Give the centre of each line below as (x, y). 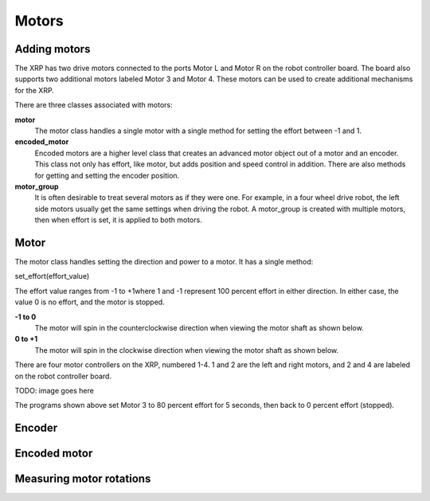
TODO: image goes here (55, 390)
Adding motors (53, 49)
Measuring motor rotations (83, 479)
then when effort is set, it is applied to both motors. (118, 220)
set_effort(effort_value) (52, 276)
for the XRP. (35, 90)
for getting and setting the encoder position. (107, 175)
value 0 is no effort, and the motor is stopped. (90, 302)
